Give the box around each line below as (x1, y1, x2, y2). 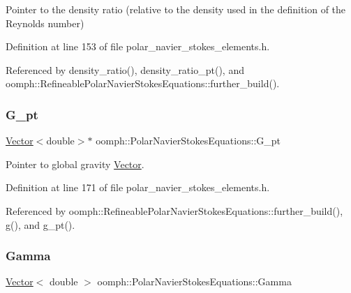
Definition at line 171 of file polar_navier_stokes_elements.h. (6, 180, 270, 195)
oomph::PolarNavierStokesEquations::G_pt (96, 133, 281, 148)
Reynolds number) (6, 15, 84, 30)
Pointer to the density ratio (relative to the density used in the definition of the (6, 2, 346, 16)
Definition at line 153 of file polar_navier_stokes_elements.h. (6, 39, 270, 54)
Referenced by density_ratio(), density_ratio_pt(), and (6, 62, 244, 77)
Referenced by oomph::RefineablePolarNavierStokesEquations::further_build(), (6, 203, 343, 218)
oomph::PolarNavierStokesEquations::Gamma (97, 274, 292, 289)
